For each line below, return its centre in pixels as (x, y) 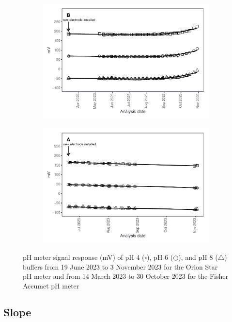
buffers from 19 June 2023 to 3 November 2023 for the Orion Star (120, 266)
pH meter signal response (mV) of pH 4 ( (84, 257)
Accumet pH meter (51, 285)
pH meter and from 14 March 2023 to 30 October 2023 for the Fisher (125, 276)
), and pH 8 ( (198, 257)
